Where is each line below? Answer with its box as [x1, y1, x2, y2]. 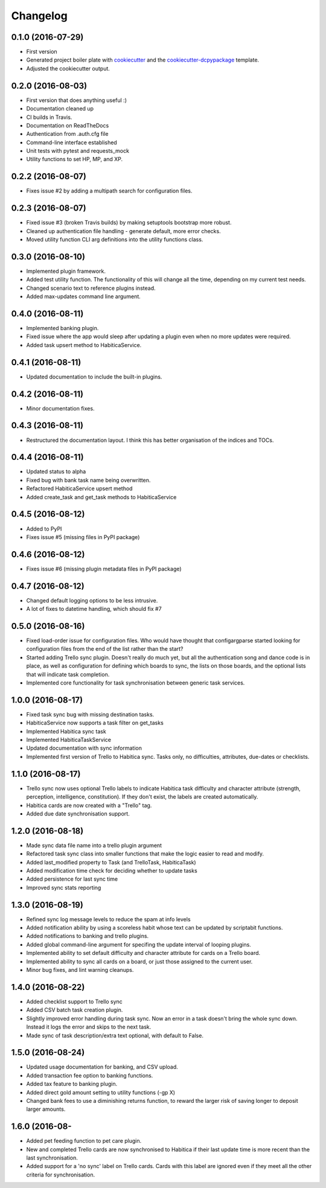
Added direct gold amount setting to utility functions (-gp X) [26, 1088, 175, 1096]
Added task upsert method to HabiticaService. [26, 341, 142, 348]
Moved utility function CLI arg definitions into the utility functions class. [26, 236, 203, 243]
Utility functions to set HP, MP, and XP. [26, 156, 123, 163]
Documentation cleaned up [26, 105, 94, 112]
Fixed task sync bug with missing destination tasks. [26, 711, 155, 718]
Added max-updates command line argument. [26, 293, 141, 300]
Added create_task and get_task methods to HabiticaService [26, 493, 177, 500]
